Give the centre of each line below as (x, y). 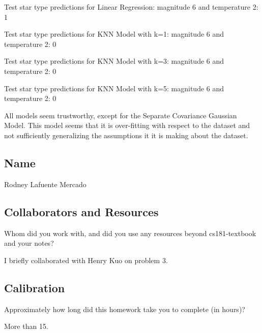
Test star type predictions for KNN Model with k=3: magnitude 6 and (114, 61)
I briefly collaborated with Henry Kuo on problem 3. (86, 260)
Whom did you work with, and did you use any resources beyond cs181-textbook (130, 233)
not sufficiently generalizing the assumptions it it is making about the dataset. (126, 135)
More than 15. (26, 326)
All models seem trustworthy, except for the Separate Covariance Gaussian (121, 115)
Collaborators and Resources (81, 211)
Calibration (35, 287)
